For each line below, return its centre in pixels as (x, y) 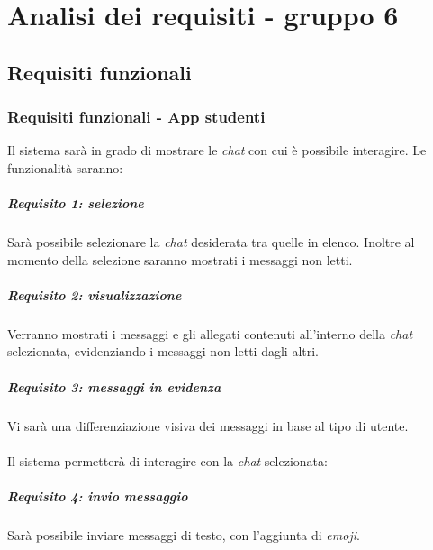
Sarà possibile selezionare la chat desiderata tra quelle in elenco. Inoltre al (211, 242)
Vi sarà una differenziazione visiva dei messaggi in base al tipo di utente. (208, 425)
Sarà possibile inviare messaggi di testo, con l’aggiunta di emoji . (184, 534)
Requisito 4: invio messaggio (98, 496)
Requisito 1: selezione (76, 203)
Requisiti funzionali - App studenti (136, 117)
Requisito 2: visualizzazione (95, 294)
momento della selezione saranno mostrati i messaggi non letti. (180, 259)
